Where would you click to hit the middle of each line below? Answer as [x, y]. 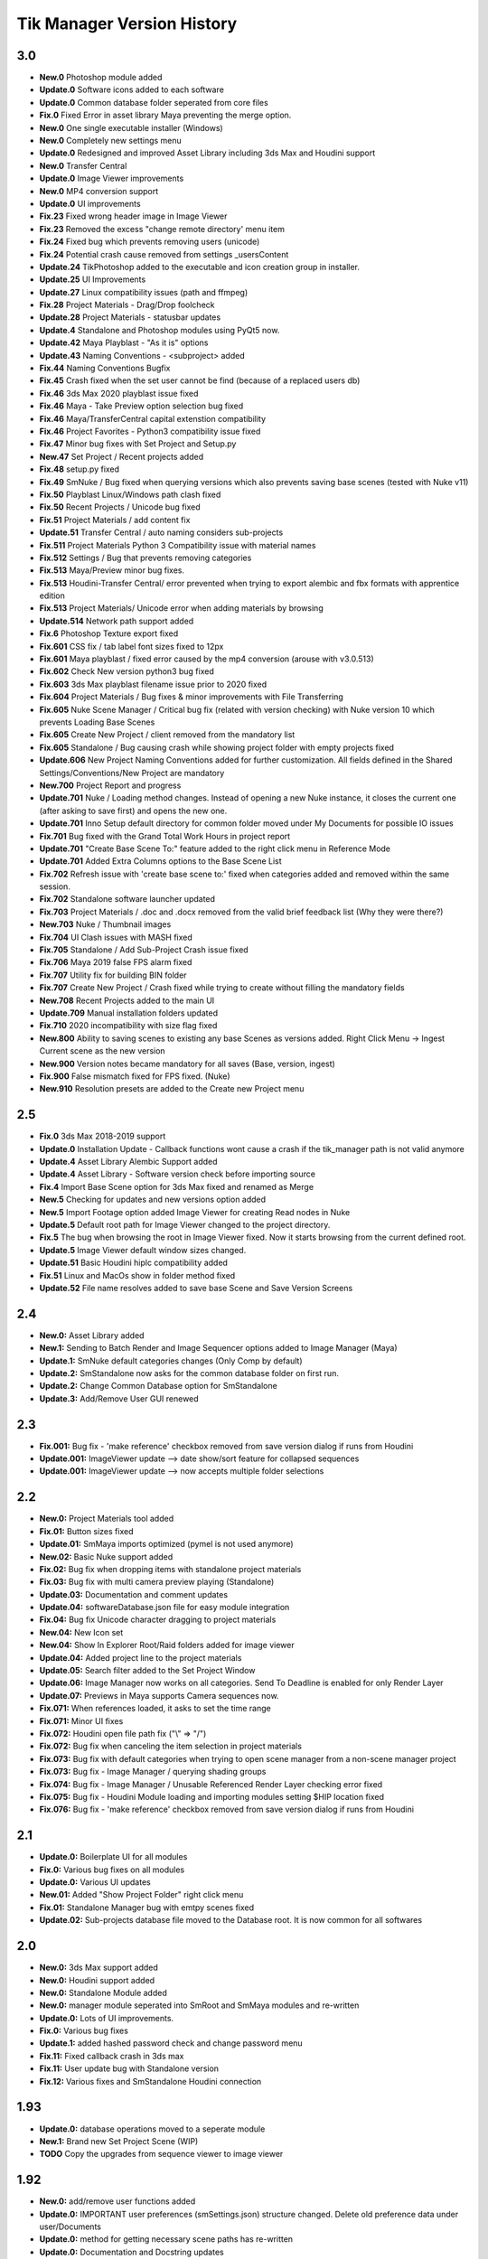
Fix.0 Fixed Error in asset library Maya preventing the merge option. [165, 115]
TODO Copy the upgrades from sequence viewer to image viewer [161, 2154]
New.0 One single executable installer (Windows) [131, 127]
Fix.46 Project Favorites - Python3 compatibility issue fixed [150, 431]
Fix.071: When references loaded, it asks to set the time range [155, 1709]
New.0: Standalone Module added [103, 1992]
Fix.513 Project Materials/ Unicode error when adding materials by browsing [182, 608]
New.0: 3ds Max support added [99, 1968]
